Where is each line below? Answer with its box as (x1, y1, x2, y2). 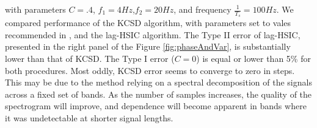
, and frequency (173, 3, 231, 15)
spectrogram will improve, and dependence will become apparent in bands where (5, 99, 307, 112)
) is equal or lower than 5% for (196, 52, 311, 65)
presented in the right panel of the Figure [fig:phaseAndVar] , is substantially (5, 40, 291, 53)
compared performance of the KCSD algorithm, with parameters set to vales (5, 16, 291, 29)
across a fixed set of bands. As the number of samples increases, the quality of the (5, 87, 312, 100)
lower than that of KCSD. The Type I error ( (5, 52, 175, 65)
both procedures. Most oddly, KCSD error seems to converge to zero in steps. (5, 64, 295, 76)
